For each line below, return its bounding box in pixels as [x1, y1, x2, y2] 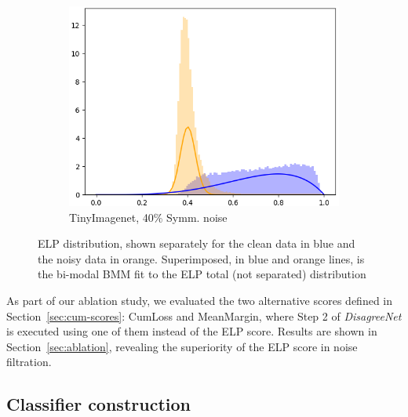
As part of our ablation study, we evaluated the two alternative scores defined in [6, 292, 393, 309]
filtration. [6, 354, 52, 370]
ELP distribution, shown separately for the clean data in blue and [38, 235, 355, 252]
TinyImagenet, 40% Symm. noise [69, 208, 228, 225]
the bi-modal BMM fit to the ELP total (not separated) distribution [38, 266, 366, 282]
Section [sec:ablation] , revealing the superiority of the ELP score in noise [6, 338, 358, 354]
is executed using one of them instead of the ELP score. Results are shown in [6, 323, 377, 339]
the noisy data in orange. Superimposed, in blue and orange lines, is [38, 250, 365, 267]
